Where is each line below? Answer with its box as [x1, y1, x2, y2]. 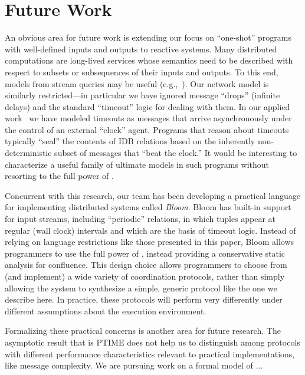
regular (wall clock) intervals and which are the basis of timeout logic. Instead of [5, 224, 296, 236]
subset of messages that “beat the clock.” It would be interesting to [54, 147, 297, 159]
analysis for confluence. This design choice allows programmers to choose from [5, 258, 287, 271]
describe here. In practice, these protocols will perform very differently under [5, 293, 283, 306]
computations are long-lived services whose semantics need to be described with [5, 54, 293, 67]
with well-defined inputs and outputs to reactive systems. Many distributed [5, 42, 277, 55]
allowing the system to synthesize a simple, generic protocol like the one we [5, 281, 277, 294]
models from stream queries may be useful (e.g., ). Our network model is [5, 77, 269, 89]
